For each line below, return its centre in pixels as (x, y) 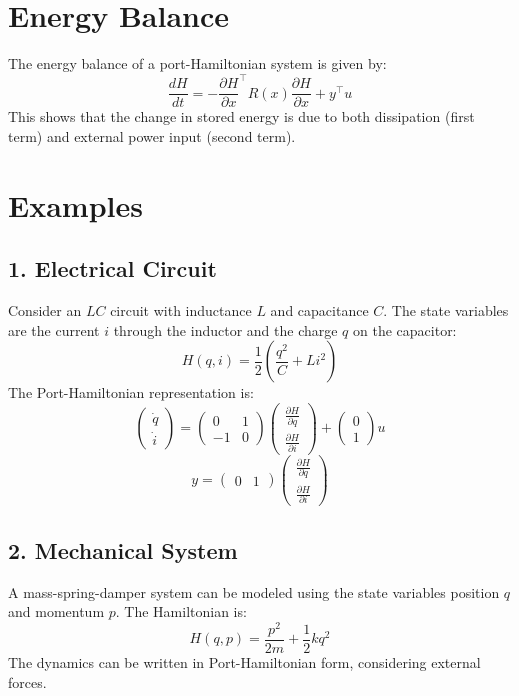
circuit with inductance (181, 310)
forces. (27, 681)
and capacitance (319, 310)
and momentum (56, 611)
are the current (54, 329)
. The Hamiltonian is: (181, 611)
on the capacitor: (405, 329)
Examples (75, 204)
